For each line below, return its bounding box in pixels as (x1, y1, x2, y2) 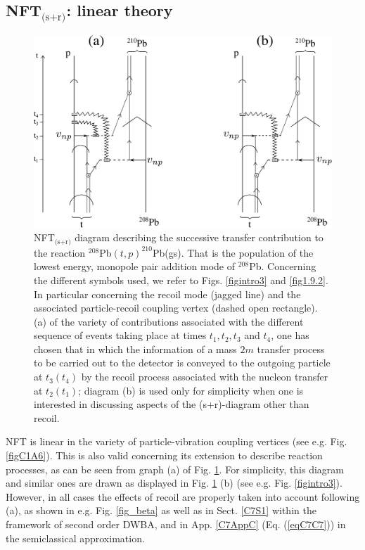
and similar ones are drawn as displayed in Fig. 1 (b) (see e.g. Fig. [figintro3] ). (6, 475, 342, 490)
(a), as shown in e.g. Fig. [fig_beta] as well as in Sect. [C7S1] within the (6, 503, 316, 518)
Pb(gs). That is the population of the (152, 245, 314, 260)
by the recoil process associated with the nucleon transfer (81, 369, 328, 384)
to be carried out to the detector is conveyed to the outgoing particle (34, 355, 331, 370)
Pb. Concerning (249, 259, 316, 274)
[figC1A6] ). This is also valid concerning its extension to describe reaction (6, 448, 323, 463)
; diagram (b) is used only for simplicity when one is (78, 383, 304, 397)
